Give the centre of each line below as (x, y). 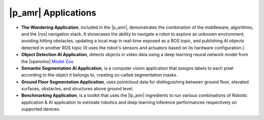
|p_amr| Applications (53, 13)
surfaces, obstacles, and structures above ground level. (77, 89)
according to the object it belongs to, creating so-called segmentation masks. (99, 75)
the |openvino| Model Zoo (47, 61)
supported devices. (41, 109)
